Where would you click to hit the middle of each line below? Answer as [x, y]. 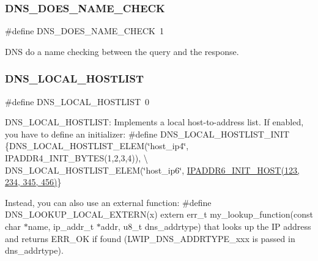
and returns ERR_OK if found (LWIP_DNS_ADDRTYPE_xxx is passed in [150, 238]
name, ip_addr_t [61, 226]
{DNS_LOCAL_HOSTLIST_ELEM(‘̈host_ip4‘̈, [97, 146]
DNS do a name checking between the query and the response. [122, 51]
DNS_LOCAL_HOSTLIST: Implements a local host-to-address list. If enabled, [154, 122]
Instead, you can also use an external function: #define [108, 202]
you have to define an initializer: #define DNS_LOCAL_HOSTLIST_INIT [147, 134]
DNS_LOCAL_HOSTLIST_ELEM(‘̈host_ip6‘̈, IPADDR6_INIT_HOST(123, [152, 170]
